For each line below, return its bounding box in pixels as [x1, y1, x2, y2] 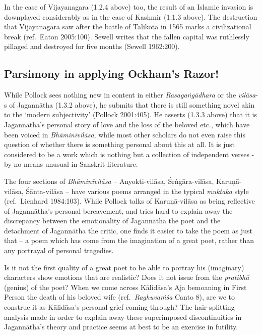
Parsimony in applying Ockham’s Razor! [4, 66, 219, 81]
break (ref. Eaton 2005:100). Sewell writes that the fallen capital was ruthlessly [4, 31, 249, 41]
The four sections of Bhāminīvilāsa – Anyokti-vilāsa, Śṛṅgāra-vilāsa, [4, 175, 214, 186]
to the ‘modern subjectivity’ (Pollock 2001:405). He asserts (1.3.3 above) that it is [4, 109, 257, 120]
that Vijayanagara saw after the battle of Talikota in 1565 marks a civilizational [4, 21, 251, 32]
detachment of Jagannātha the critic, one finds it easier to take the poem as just [4, 225, 252, 235]
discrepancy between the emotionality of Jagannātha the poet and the [4, 215, 221, 226]
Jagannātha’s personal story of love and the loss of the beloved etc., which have [4, 119, 250, 129]
